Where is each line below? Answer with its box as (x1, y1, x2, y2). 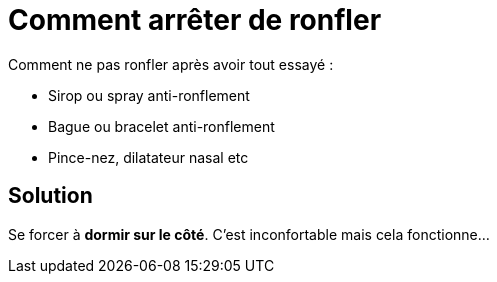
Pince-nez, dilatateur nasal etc (48, 148, 249, 166)
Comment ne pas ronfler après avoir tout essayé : (8, 55, 334, 73)
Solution (8, 183, 93, 209)
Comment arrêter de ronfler (8, 3, 382, 37)
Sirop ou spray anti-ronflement (48, 86, 250, 104)
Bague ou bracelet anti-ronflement (48, 117, 275, 135)
